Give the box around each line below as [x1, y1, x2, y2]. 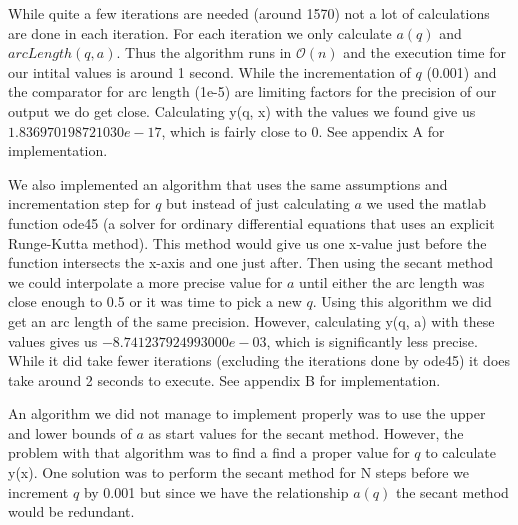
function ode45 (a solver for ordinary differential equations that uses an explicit [8, 212, 495, 233]
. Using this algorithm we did [312, 291, 492, 312]
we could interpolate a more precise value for [8, 271, 283, 292]
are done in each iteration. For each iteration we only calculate [8, 22, 392, 43]
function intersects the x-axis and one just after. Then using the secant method [8, 252, 494, 273]
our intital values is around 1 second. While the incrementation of [8, 61, 411, 82]
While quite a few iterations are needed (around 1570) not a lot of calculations [8, 3, 490, 23]
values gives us [8, 330, 98, 351]
